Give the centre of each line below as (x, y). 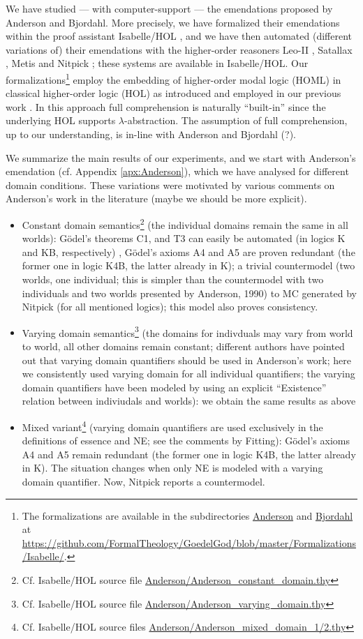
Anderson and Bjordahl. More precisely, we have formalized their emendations (173, 22)
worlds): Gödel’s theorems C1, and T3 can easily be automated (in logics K (184, 238)
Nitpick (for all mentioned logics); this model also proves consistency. (170, 307)
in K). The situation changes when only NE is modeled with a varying (172, 468)
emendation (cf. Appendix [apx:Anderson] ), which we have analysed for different (177, 171)
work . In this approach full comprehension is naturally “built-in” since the (166, 106)
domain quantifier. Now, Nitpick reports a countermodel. (143, 482)
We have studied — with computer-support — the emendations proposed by (169, 8)
